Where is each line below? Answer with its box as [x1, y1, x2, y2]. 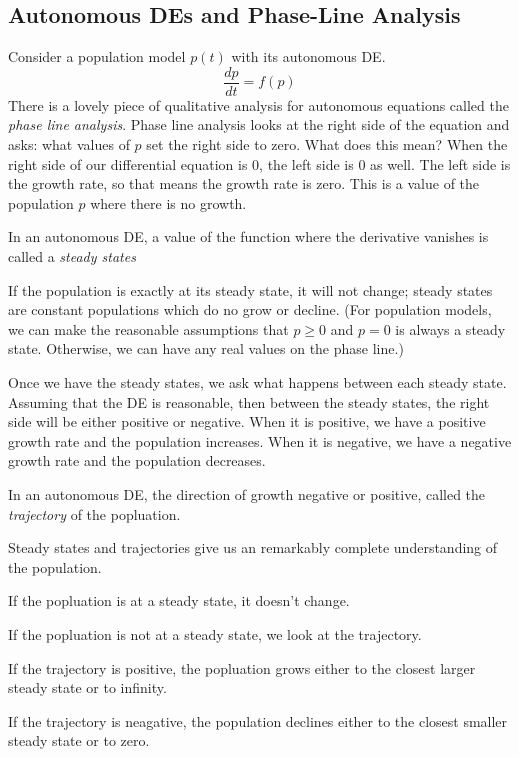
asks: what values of [8, 134, 130, 155]
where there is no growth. [90, 192, 247, 213]
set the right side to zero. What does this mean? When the [146, 134, 508, 155]
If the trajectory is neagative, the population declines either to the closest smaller [8, 710, 508, 731]
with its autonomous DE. [231, 46, 386, 67]
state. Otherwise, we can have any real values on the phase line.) [8, 338, 404, 359]
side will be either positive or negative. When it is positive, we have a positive [8, 411, 486, 432]
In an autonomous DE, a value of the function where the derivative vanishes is [8, 226, 489, 247]
